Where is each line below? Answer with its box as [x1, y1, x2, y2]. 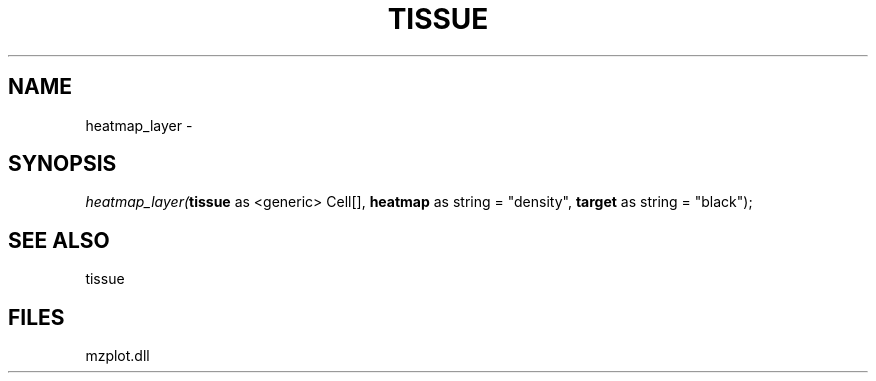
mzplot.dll [85, 347, 150, 365]
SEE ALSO [8, 227, 110, 253]
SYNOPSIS [8, 151, 117, 177]
